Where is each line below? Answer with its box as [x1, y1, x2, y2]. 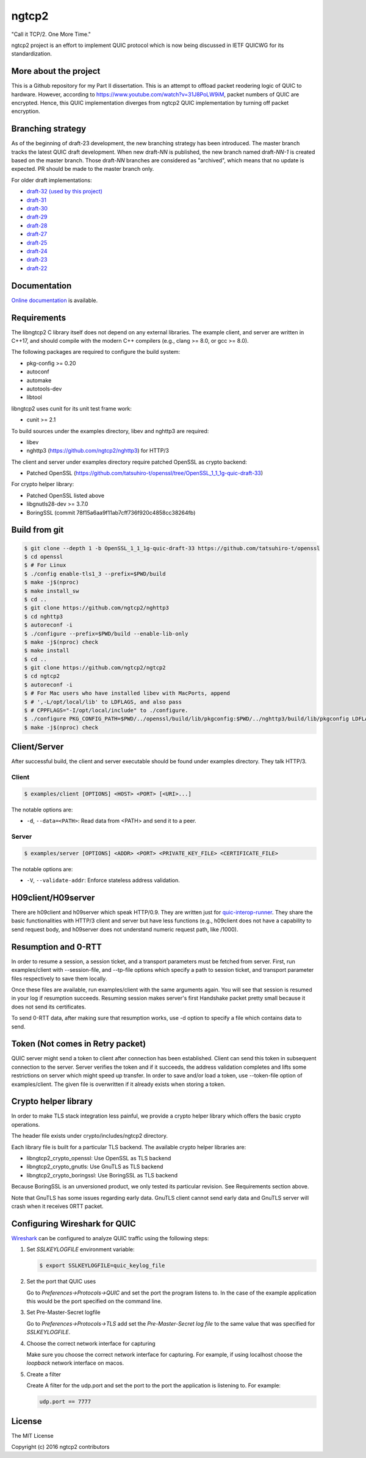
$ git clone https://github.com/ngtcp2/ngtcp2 [24, 664, 166, 671]
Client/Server [11, 742, 64, 752]
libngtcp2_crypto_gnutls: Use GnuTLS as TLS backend [26, 1163, 163, 1171]
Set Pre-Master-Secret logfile [26, 1309, 101, 1316]
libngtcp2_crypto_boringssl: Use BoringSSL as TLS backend [26, 1171, 178, 1179]
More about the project [11, 66, 101, 76]
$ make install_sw [24, 587, 79, 594]
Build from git [11, 525, 64, 535]
